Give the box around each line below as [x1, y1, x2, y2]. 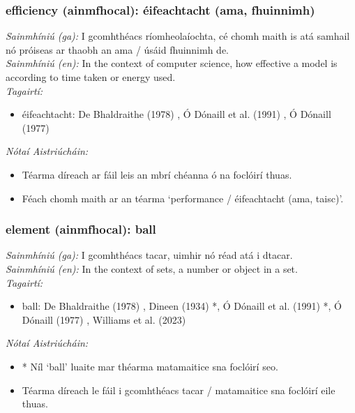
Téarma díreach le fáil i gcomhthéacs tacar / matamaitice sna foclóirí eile [22, 382, 335, 397]
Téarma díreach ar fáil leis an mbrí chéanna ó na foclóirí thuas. [22, 167, 292, 181]
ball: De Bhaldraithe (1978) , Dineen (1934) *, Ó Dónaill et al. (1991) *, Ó [22, 299, 342, 313]
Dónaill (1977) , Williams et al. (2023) [22, 312, 186, 326]
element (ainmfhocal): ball [6, 220, 156, 238]
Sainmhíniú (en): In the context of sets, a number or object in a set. [6, 261, 298, 276]
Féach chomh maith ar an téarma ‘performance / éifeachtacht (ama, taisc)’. [22, 190, 344, 205]
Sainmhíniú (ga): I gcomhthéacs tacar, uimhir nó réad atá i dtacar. [6, 248, 293, 262]
